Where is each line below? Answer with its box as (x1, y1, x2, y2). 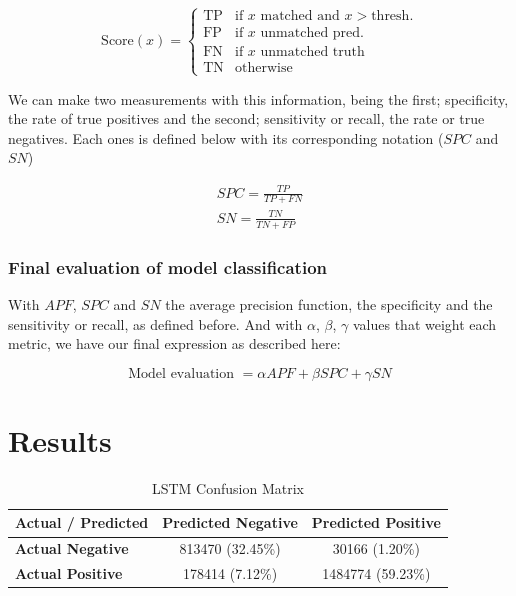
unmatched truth (260, 45, 365, 60)
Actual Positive (15, 563, 123, 584)
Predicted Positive (311, 512, 441, 533)
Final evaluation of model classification (8, 254, 327, 279)
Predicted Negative (162, 512, 298, 533)
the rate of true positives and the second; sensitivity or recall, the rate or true (8, 108, 485, 129)
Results (8, 419, 112, 460)
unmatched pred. (260, 26, 364, 41)
